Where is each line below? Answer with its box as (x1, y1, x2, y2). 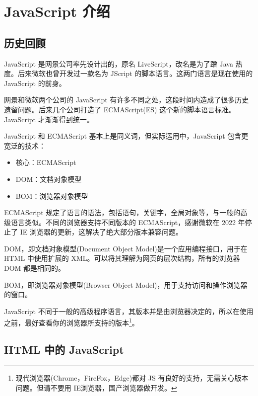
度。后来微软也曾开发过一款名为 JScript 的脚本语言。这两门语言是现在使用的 (4, 68, 253, 79)
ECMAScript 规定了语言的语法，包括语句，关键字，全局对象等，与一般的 (4, 207, 241, 218)
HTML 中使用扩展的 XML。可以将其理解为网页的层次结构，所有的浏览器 (4, 253, 240, 263)
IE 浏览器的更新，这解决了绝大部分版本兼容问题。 (20, 227, 183, 237)
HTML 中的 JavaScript (4, 342, 124, 357)
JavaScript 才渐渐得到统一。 (4, 114, 94, 124)
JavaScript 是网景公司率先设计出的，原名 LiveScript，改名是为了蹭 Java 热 (4, 58, 243, 69)
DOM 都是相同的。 (4, 263, 65, 273)
